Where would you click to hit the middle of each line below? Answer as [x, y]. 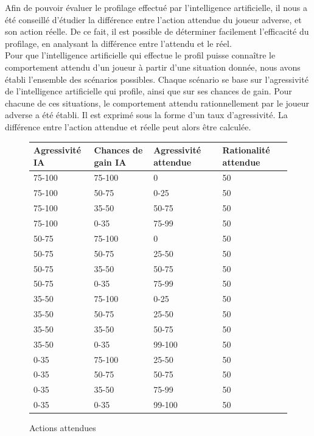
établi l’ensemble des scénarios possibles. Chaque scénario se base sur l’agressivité [157, 79]
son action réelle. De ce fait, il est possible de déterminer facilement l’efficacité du [157, 31]
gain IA [110, 162]
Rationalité [246, 150]
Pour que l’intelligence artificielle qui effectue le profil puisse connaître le [140, 55]
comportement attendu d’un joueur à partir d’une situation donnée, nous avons [153, 67]
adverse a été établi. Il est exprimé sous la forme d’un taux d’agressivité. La [146, 115]
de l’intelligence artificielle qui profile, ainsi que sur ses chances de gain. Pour [148, 91]
